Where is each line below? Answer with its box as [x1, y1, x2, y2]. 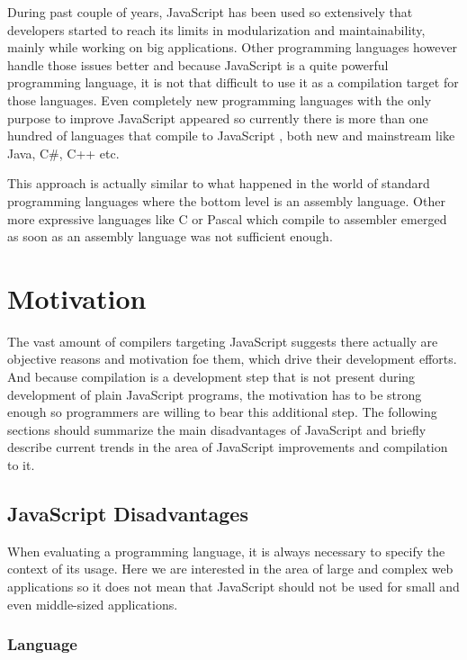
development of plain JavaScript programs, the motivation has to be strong [7, 384, 422, 403]
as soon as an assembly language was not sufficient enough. [7, 227, 333, 246]
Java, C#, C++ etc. [7, 143, 120, 162]
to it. [7, 456, 35, 474]
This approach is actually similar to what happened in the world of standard [7, 174, 430, 193]
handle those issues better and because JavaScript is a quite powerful [7, 55, 389, 74]
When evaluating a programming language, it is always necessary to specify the [7, 541, 445, 560]
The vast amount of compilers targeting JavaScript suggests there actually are [7, 331, 438, 350]
